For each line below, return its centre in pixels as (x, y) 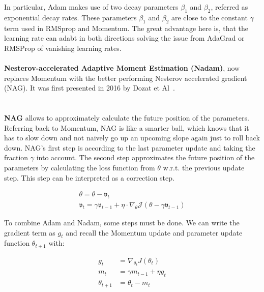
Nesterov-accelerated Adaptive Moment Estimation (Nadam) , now (122, 67)
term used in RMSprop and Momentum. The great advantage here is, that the (126, 28)
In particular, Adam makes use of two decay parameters (91, 7)
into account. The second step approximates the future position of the (145, 157)
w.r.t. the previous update (204, 167)
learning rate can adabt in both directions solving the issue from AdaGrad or (124, 38)
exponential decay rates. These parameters (70, 17)
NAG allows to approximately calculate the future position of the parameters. (127, 117)
